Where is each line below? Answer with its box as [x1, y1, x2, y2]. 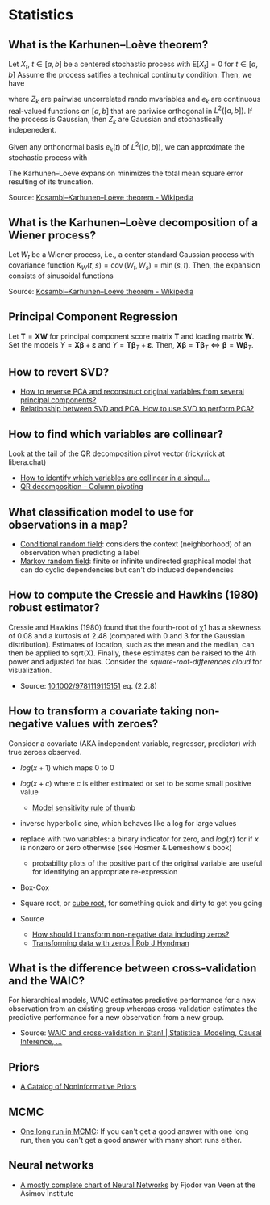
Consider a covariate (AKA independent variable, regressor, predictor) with [8, 738, 257, 748]
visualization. [8, 665, 52, 675]
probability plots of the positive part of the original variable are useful [31, 858, 263, 868]
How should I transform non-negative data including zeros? [31, 929, 230, 939]
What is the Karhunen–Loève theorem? [8, 38, 209, 52]
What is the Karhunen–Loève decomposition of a [8, 216, 258, 230]
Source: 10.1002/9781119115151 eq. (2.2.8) [19, 680, 157, 690]
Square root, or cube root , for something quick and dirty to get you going [19, 898, 263, 908]
